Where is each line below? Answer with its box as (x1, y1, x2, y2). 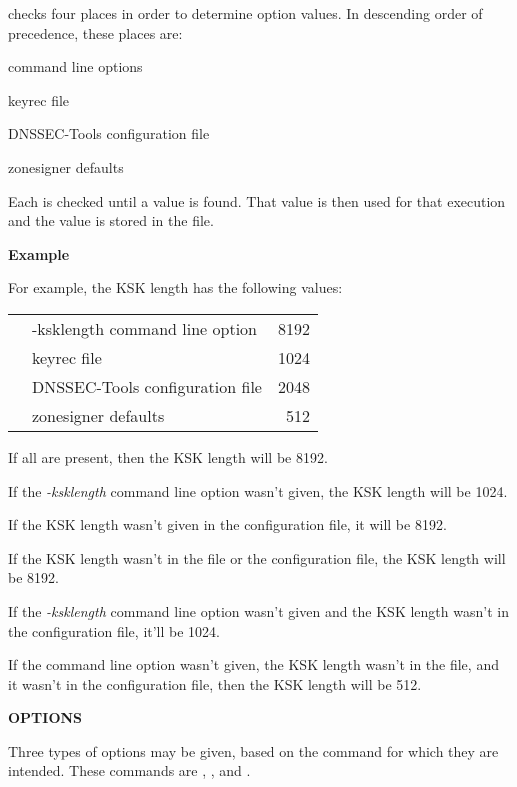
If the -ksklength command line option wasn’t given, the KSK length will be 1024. (8, 480, 508, 501)
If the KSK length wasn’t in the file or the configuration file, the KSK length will (8, 547, 506, 568)
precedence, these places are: (8, 22, 183, 43)
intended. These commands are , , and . (8, 760, 251, 781)
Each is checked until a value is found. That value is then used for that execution (8, 190, 506, 211)
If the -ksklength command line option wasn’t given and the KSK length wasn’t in (8, 600, 509, 621)
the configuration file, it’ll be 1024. (8, 620, 221, 641)
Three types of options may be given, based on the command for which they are (8, 740, 499, 761)
